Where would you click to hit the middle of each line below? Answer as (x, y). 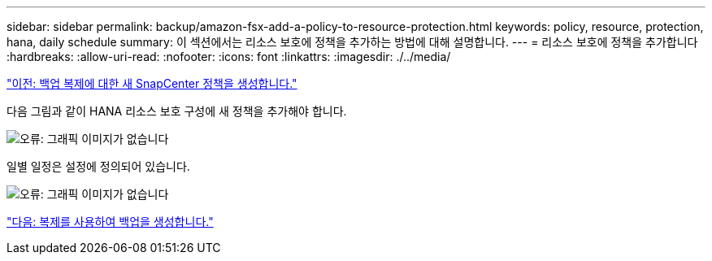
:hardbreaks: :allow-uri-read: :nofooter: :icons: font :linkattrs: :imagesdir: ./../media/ (229, 57)
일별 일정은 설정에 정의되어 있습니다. (98, 166)
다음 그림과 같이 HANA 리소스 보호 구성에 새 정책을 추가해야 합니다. (177, 111)
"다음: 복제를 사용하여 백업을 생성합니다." (110, 222)
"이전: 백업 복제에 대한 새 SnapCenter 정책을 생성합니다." (152, 83)
